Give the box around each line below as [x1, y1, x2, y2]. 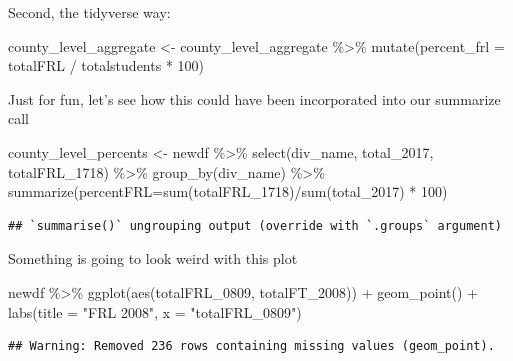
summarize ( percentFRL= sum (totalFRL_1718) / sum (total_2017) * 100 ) [8, 181, 448, 202]
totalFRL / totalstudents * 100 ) [8, 55, 204, 76]
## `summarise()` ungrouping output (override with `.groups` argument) [8, 218, 502, 233]
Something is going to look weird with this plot [8, 248, 298, 269]
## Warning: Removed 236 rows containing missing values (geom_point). [8, 339, 495, 354]
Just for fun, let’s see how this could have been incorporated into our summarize [8, 88, 501, 109]
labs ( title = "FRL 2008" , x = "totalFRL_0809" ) [8, 301, 302, 322]
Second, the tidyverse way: [8, 2, 171, 22]
